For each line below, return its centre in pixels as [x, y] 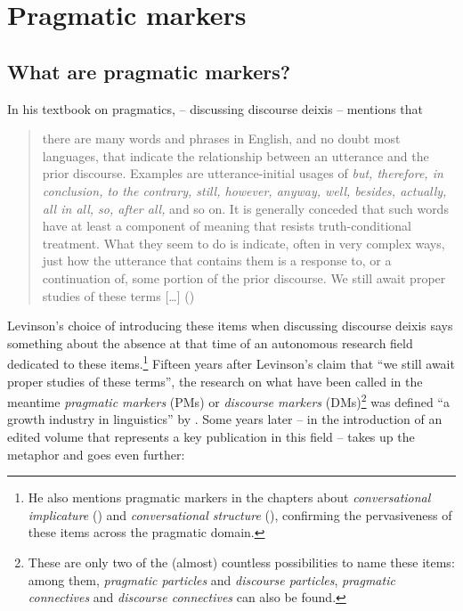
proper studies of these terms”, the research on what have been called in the [215, 381]
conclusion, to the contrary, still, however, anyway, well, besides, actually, [244, 190]
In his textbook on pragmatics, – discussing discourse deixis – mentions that [215, 108]
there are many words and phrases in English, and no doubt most [221, 138]
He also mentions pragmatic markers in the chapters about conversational [229, 497]
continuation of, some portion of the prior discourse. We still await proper [244, 277]
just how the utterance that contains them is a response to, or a [217, 261]
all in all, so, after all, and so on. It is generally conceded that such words [245, 208]
